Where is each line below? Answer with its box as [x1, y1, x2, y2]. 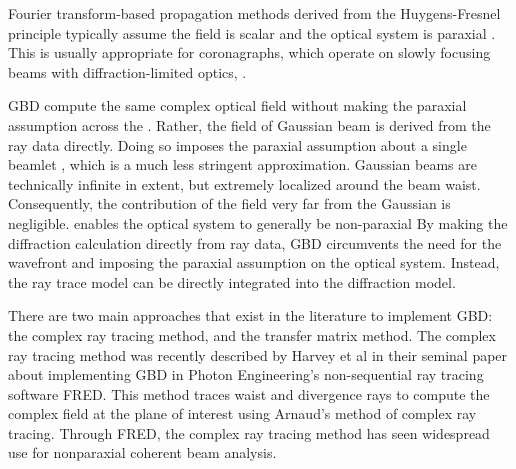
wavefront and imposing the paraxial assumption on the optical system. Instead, [8, 252, 500, 273]
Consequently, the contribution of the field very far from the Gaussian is [8, 193, 451, 214]
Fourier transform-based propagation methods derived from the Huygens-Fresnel [8, 3, 501, 23]
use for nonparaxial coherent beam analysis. [8, 442, 277, 463]
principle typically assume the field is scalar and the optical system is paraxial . [8, 22, 496, 43]
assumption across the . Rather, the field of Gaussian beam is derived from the [8, 114, 491, 135]
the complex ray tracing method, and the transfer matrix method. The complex [8, 324, 496, 345]
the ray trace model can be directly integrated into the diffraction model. [8, 271, 456, 292]
